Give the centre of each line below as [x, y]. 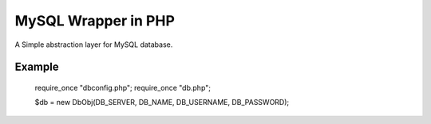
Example [37, 67]
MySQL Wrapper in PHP [95, 21]
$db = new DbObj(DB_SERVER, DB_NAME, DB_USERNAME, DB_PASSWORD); [162, 103]
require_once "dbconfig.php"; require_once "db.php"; [123, 87]
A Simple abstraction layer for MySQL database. [94, 45]
